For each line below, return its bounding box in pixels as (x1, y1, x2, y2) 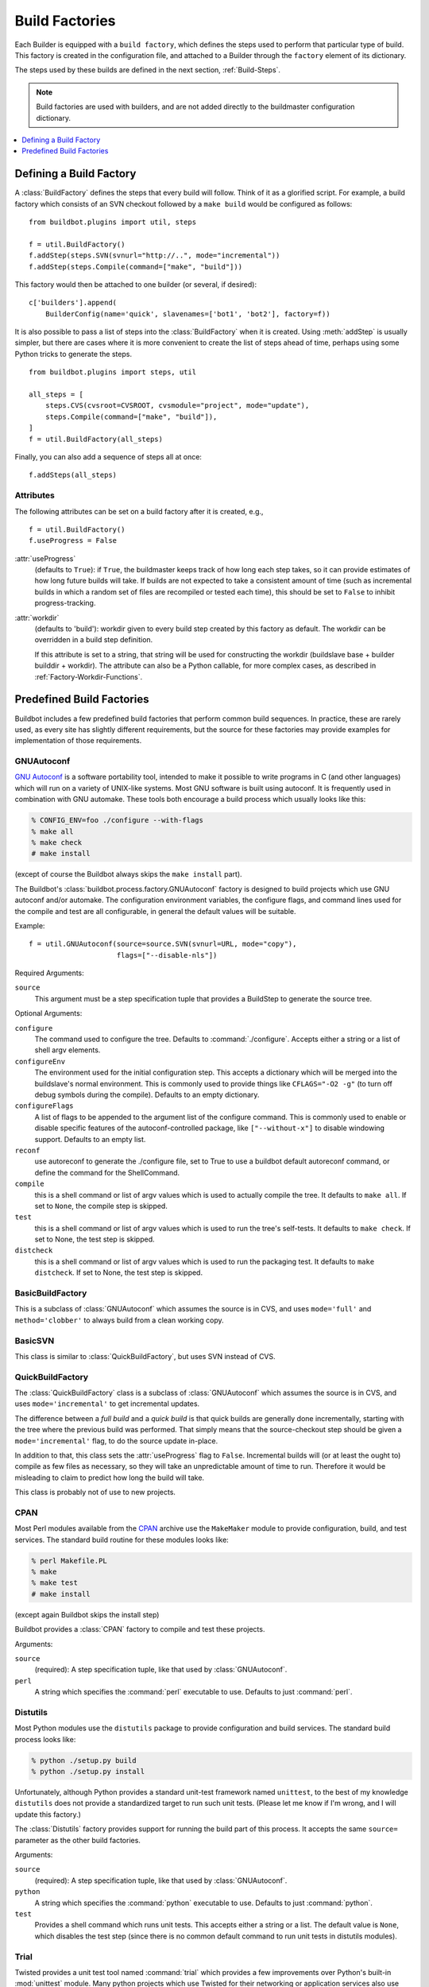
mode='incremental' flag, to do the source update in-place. (14, 1435, 218, 1446)
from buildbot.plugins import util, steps (29, 217, 197, 227)
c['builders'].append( (29, 298, 118, 308)
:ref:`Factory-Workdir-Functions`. (34, 672, 143, 681)
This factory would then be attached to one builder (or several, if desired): (14, 279, 257, 289)
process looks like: (14, 1734, 76, 1744)
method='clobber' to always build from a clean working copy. (14, 1315, 224, 1325)
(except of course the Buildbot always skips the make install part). (14, 870, 242, 879)
